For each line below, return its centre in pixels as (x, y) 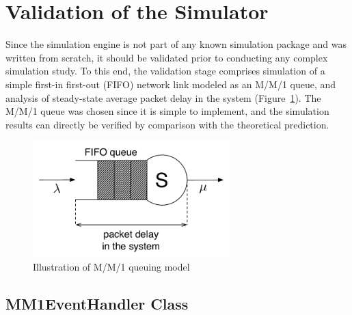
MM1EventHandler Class (97, 303)
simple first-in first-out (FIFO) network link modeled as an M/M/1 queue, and (171, 84)
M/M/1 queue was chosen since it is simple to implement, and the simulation (167, 111)
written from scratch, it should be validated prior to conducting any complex (167, 57)
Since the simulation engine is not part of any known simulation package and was (176, 44)
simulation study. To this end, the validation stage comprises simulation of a (165, 71)
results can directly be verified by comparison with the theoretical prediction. (167, 124)
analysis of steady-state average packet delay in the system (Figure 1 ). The (163, 97)
